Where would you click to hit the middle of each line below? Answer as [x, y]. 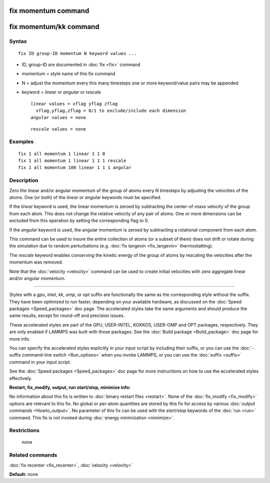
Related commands [33, 455]
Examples [21, 141]
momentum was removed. [36, 262]
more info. [20, 339]
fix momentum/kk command [54, 27]
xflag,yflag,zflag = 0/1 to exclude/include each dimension [111, 110]
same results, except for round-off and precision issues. [67, 315]
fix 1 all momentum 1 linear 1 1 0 [62, 153]
